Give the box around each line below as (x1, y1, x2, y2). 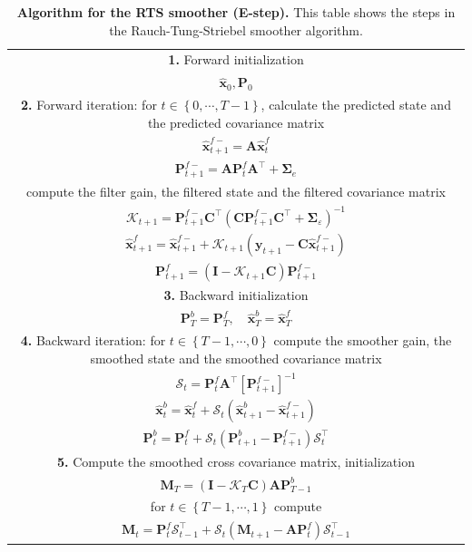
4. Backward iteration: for (20, 331, 166, 350)
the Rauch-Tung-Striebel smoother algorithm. (109, 20, 363, 39)
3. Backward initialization (163, 286, 309, 305)
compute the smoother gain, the (273, 331, 452, 350)
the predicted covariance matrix (147, 112, 325, 131)
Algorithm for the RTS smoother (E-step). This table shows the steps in (16, 3, 456, 21)
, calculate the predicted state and (261, 95, 451, 114)
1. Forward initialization (168, 50, 304, 69)
